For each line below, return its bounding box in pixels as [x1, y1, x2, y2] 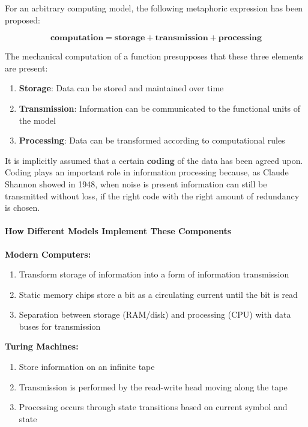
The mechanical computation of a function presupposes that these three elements [5, 50, 304, 62]
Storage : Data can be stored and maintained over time [19, 82, 224, 94]
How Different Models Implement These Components [5, 225, 232, 237]
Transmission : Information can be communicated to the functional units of [19, 101, 301, 114]
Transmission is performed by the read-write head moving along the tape [19, 380, 288, 393]
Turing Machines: [5, 340, 79, 353]
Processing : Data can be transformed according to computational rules [19, 134, 285, 147]
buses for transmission [19, 319, 101, 332]
